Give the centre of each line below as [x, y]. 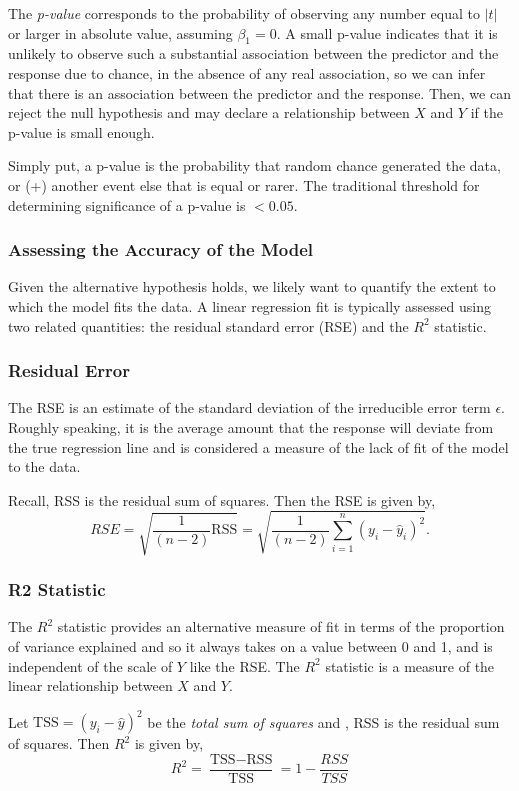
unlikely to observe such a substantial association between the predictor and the [253, 53]
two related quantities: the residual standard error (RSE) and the [208, 325]
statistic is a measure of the [410, 665]
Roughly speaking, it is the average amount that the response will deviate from [251, 426]
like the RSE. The [244, 665]
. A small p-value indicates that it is [387, 32]
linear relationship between [90, 685]
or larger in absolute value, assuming [120, 32]
